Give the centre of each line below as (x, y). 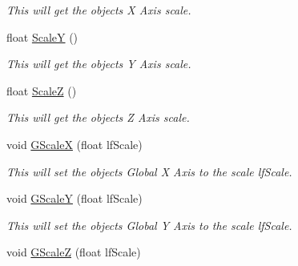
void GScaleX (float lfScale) (74, 144)
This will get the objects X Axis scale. (99, 10)
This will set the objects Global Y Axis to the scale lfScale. (149, 225)
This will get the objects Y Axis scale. (99, 64)
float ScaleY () (42, 36)
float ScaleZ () (42, 90)
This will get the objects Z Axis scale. (98, 117)
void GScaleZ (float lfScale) (74, 252)
